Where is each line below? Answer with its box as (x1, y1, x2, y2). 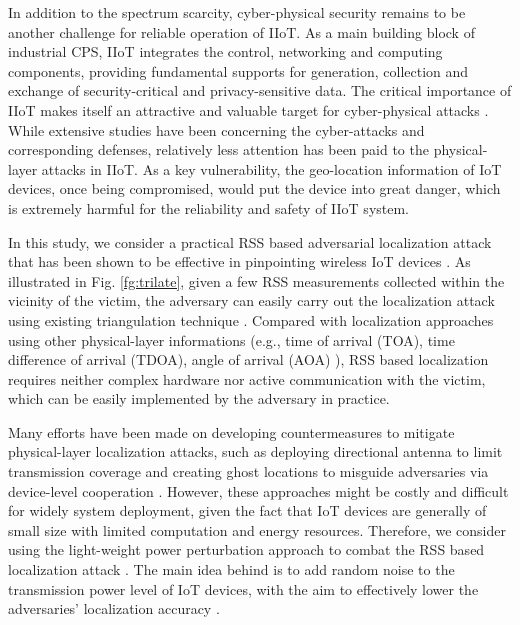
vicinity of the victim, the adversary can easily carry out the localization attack (8, 290, 495, 311)
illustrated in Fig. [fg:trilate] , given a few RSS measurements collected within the (8, 270, 505, 291)
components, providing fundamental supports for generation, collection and (8, 60, 469, 81)
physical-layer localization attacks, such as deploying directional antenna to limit (8, 441, 503, 462)
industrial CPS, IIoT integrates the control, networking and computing (8, 41, 443, 62)
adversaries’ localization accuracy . (8, 598, 220, 619)
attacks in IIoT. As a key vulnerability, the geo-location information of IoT (41, 158, 502, 179)
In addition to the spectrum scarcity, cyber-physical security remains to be (8, 2, 466, 22)
